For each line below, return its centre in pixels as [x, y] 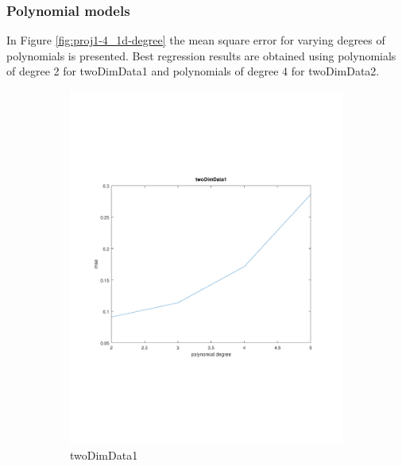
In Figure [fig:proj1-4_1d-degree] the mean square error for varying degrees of [196, 40]
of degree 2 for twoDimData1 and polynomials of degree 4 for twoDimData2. [193, 71]
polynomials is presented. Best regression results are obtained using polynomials [201, 55]
